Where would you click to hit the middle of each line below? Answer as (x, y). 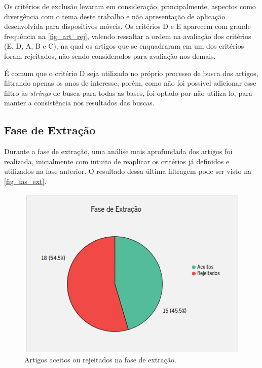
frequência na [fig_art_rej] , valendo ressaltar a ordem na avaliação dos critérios (128, 36)
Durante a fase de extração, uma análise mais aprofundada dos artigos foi (118, 151)
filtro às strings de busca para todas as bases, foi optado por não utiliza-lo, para (128, 93)
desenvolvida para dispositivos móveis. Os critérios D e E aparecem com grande (127, 26)
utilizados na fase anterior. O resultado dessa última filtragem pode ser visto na (128, 171)
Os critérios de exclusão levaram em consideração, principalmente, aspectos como (130, 6)
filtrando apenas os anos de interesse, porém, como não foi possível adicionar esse (130, 83)
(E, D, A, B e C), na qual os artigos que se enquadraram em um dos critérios (124, 46)
